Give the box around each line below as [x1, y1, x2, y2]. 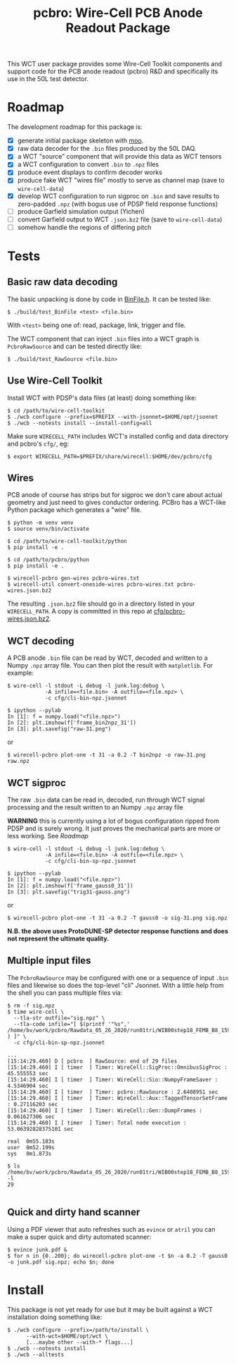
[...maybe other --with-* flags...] [25, 1338, 133, 1346]
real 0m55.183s [7, 1137, 55, 1145]
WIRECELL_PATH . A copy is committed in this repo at [7, 607, 152, 616]
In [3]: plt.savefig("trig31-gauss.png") [7, 888, 131, 895]
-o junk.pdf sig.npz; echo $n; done [7, 1259, 114, 1266]
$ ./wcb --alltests [7, 1351, 65, 1358]
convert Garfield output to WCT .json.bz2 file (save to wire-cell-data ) [17, 215, 223, 224]
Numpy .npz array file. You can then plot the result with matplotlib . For [7, 661, 213, 670]
